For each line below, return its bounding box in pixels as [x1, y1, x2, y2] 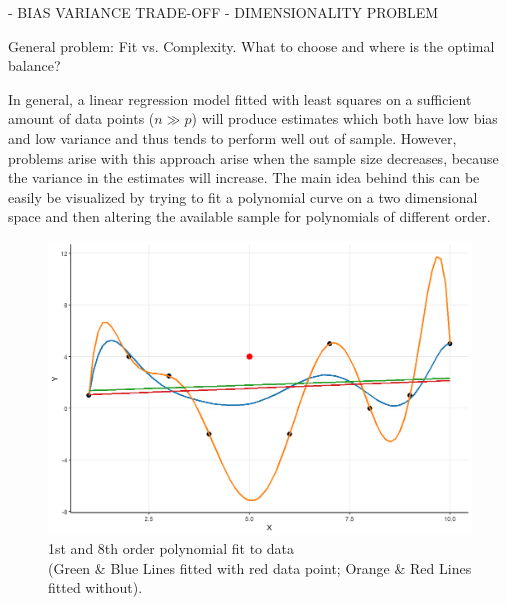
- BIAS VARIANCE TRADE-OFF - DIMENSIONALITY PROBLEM [8, 2, 439, 22]
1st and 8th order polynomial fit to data [48, 538, 294, 559]
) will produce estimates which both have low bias [191, 108, 498, 129]
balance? [8, 55, 61, 76]
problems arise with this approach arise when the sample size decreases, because [8, 147, 499, 168]
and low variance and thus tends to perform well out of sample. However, [8, 127, 457, 148]
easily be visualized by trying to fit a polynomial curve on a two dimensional [8, 186, 478, 207]
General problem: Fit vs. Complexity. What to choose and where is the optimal [8, 35, 495, 56]
